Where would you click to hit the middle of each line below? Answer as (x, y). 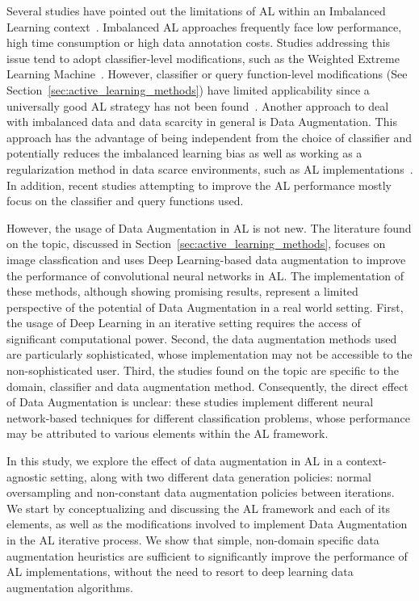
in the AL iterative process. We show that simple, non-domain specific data (193, 540)
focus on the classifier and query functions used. (125, 201)
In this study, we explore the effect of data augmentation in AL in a (175, 461)
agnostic (27, 476)
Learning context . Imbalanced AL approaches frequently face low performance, (204, 26)
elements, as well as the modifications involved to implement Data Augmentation (207, 524)
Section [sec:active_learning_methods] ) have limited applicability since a (188, 89)
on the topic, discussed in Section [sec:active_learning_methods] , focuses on (196, 244)
